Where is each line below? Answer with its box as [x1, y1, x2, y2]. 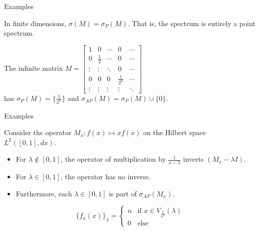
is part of [109, 188, 137, 198]
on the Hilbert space [143, 127, 206, 138]
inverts [183, 154, 204, 164]
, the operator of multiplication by [61, 154, 166, 164]
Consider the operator [4, 127, 72, 138]
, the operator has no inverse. [61, 171, 151, 182]
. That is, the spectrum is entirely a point [127, 18, 255, 28]
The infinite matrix [4, 63, 63, 73]
